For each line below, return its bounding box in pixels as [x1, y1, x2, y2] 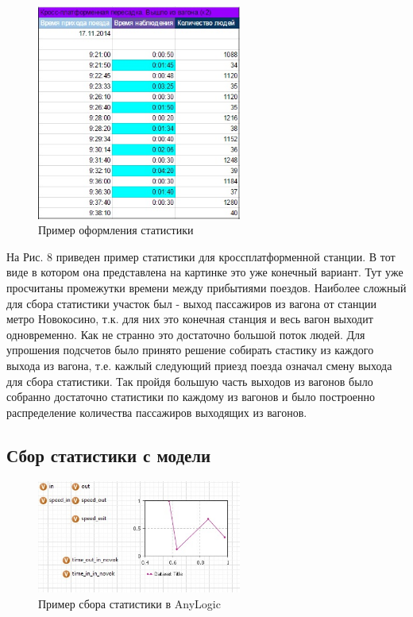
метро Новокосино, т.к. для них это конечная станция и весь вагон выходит [6, 310, 373, 327]
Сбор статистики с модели [6, 442, 211, 467]
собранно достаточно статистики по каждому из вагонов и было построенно [6, 388, 376, 405]
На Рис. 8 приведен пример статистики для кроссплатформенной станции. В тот [6, 248, 396, 264]
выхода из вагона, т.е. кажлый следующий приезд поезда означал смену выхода [6, 357, 392, 373]
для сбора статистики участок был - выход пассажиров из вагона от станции [6, 295, 376, 311]
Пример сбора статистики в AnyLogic [38, 595, 221, 611]
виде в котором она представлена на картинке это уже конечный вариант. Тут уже [6, 264, 403, 280]
